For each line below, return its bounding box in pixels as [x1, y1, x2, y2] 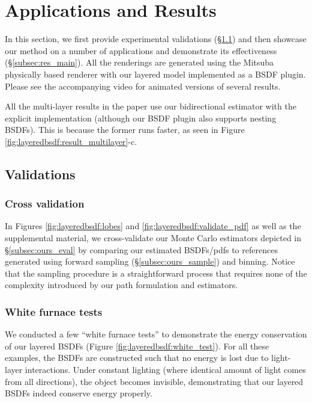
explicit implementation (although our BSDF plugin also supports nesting [5, 111, 277, 124]
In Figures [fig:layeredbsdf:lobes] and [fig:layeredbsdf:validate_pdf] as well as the [5, 220, 301, 232]
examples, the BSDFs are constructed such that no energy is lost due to [5, 351, 269, 364]
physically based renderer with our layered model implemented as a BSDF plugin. [5, 67, 306, 80]
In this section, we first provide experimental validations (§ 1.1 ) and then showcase [5, 32, 307, 45]
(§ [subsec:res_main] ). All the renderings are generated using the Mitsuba [5, 56, 274, 69]
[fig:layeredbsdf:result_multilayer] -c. [5, 135, 137, 147]
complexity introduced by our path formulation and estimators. [5, 278, 238, 291]
